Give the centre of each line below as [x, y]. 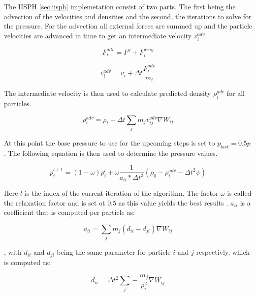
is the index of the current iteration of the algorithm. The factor [121, 193]
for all [236, 93]
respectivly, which [223, 252]
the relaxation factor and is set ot [55, 202]
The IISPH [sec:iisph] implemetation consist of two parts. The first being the [120, 6]
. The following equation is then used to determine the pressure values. [111, 153]
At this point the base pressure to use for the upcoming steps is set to [110, 142]
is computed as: [28, 262]
